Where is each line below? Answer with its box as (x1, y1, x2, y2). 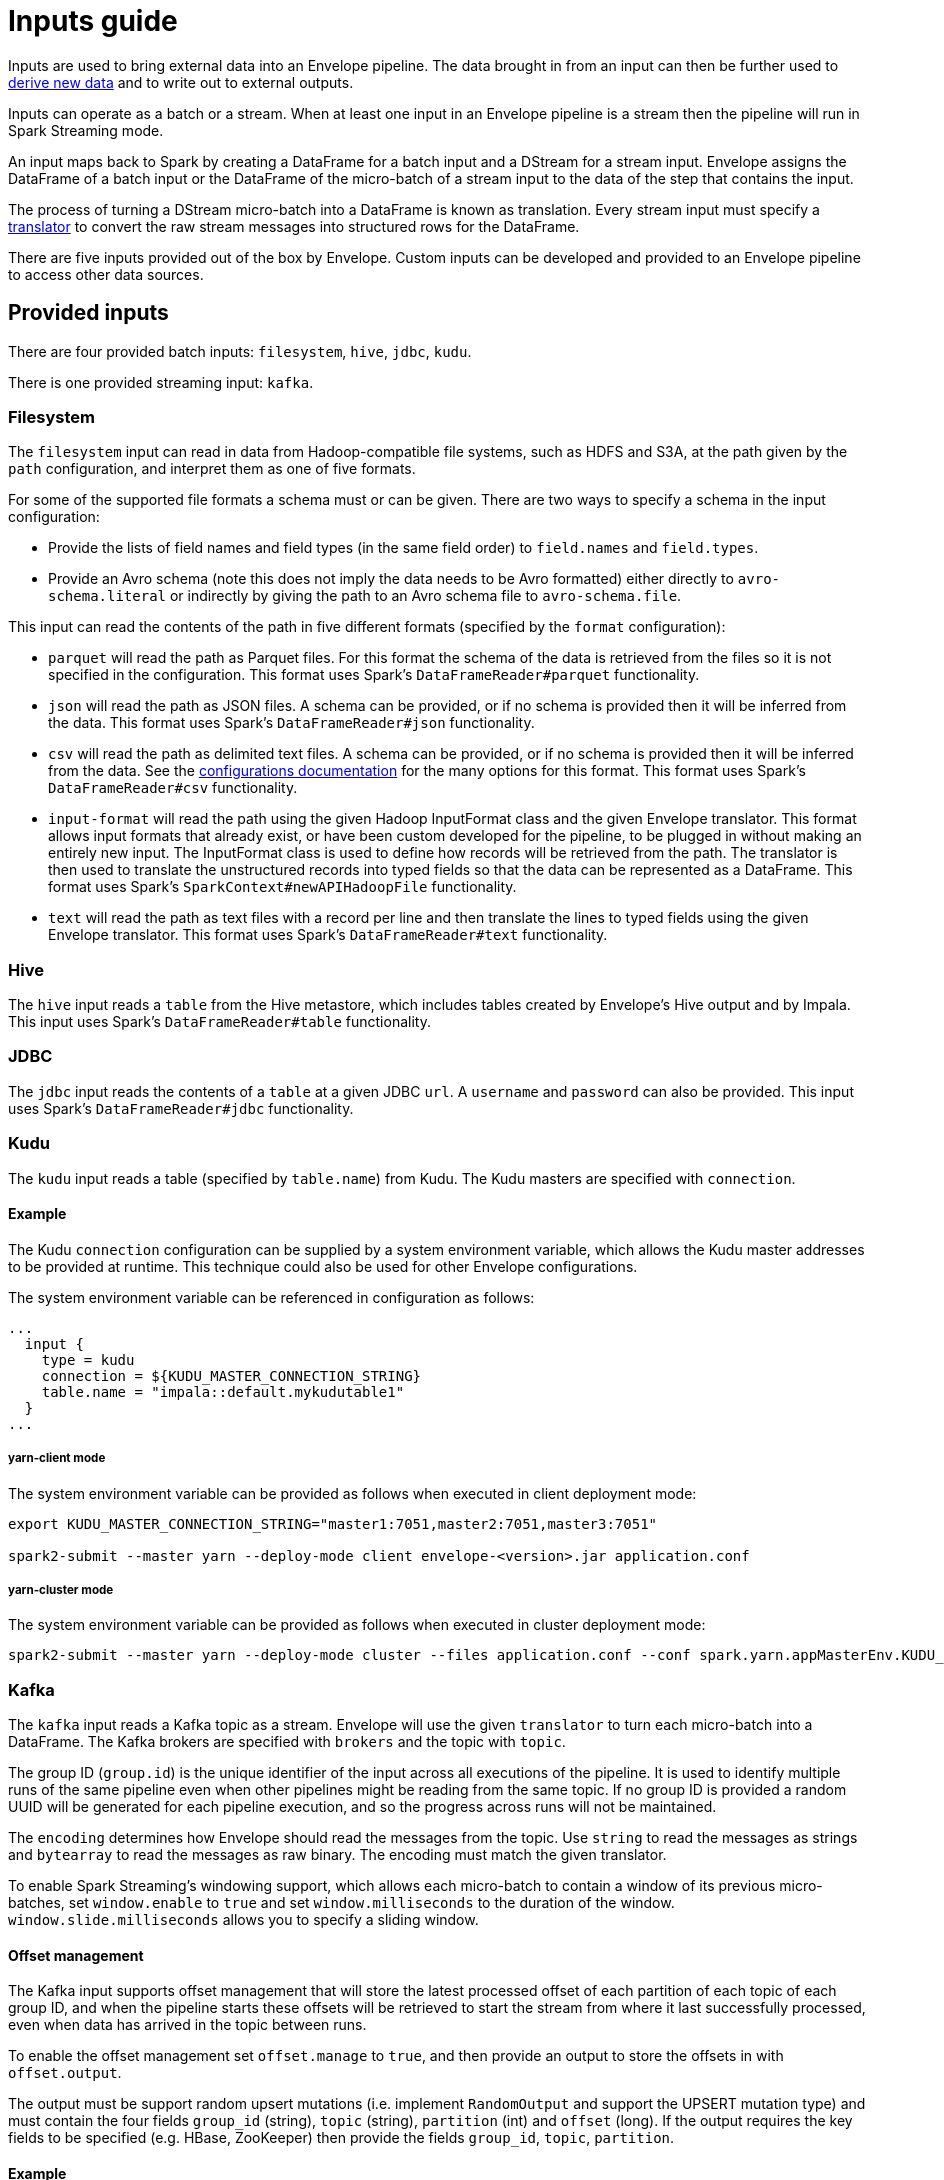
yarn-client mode (8, 1451, 106, 1466)
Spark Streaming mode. (8, 121, 164, 139)
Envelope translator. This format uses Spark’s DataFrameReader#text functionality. (48, 926, 608, 944)
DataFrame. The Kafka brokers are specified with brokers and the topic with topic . (8, 1733, 566, 1751)
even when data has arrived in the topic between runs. (8, 2016, 367, 2034)
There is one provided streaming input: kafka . (8, 373, 314, 391)
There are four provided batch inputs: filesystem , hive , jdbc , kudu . (8, 342, 472, 360)
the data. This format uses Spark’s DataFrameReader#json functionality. (48, 714, 535, 732)
